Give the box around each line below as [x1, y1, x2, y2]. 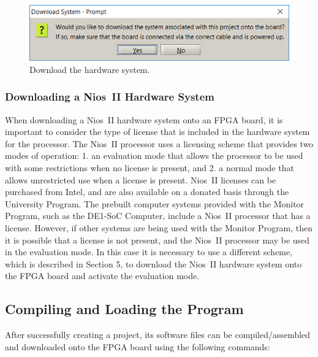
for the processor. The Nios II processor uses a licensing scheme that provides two [5, 137, 314, 150]
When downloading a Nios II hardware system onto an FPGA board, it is [5, 113, 283, 126]
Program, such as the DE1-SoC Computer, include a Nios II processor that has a [5, 209, 311, 222]
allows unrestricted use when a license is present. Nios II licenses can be [5, 173, 276, 186]
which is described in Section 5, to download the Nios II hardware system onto [5, 257, 302, 270]
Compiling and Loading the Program [5, 299, 244, 318]
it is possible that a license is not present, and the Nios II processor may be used [5, 233, 310, 246]
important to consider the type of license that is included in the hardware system [5, 125, 310, 138]
